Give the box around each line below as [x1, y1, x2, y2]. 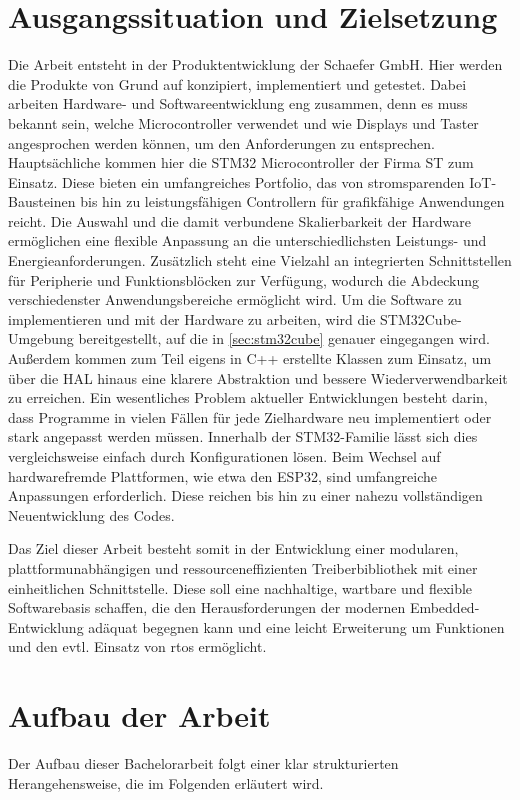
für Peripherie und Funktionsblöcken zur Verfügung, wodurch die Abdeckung [8, 269, 479, 290]
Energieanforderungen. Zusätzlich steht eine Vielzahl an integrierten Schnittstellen [8, 250, 512, 271]
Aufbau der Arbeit [8, 695, 271, 736]
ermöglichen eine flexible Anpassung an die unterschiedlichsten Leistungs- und [8, 230, 487, 251]
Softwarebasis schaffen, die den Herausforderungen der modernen [8, 597, 406, 618]
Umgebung [8, 328, 74, 349]
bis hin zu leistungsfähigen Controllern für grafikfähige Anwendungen [80, 191, 505, 212]
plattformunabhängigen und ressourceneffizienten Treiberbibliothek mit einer [8, 557, 478, 578]
